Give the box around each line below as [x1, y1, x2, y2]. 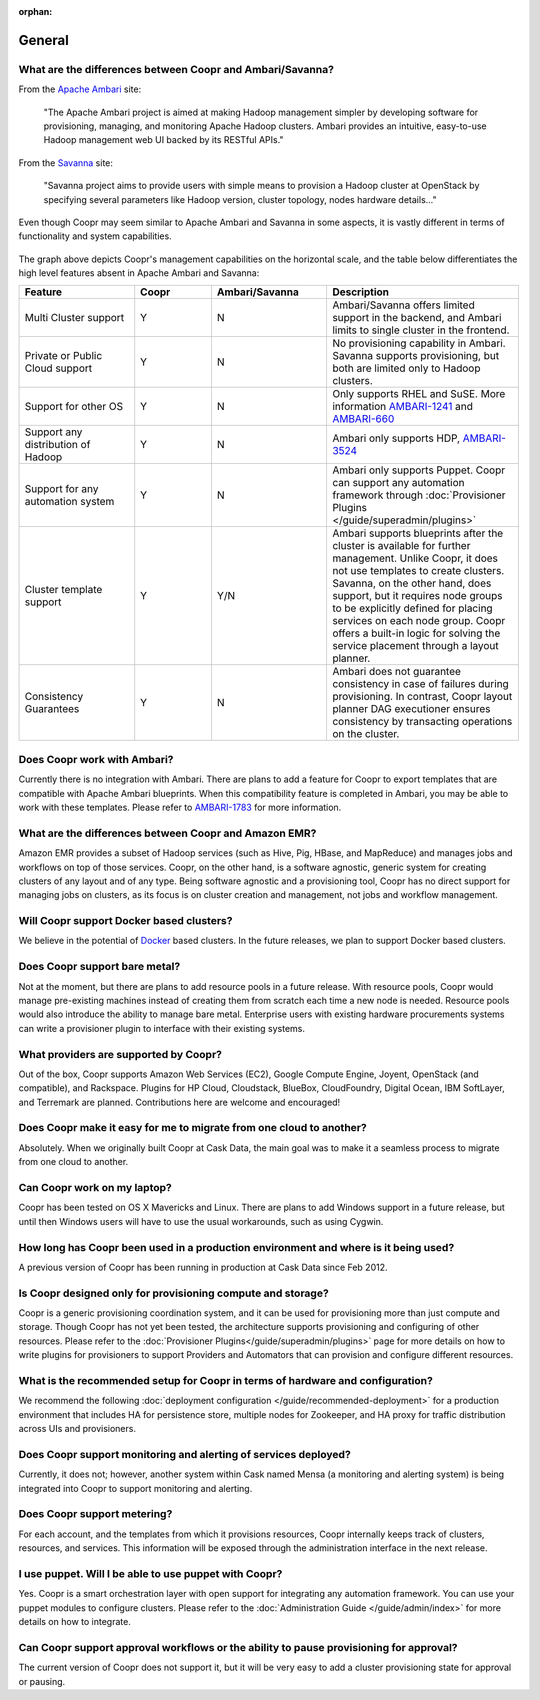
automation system [24, 495, 115, 509]
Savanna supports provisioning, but [331, 349, 500, 363]
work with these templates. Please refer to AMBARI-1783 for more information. [18, 801, 342, 813]
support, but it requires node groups [331, 589, 503, 603]
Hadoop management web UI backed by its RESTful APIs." [43, 134, 284, 146]
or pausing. [18, 1675, 66, 1687]
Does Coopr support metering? [18, 1507, 173, 1521]
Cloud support [24, 361, 93, 375]
